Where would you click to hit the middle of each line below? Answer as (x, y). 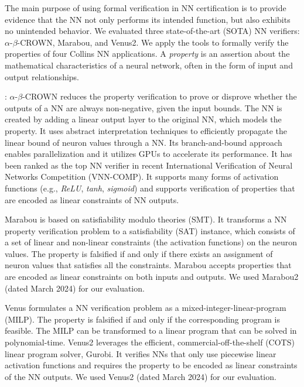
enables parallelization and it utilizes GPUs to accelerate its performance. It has (148, 154)
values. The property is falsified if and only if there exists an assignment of (139, 253)
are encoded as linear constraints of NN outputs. (92, 199)
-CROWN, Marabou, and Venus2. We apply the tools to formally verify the (153, 42)
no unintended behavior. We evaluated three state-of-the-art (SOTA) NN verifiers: (152, 31)
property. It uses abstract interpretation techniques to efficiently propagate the (146, 130)
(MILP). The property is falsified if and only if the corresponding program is (142, 319)
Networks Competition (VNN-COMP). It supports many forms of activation (142, 177)
